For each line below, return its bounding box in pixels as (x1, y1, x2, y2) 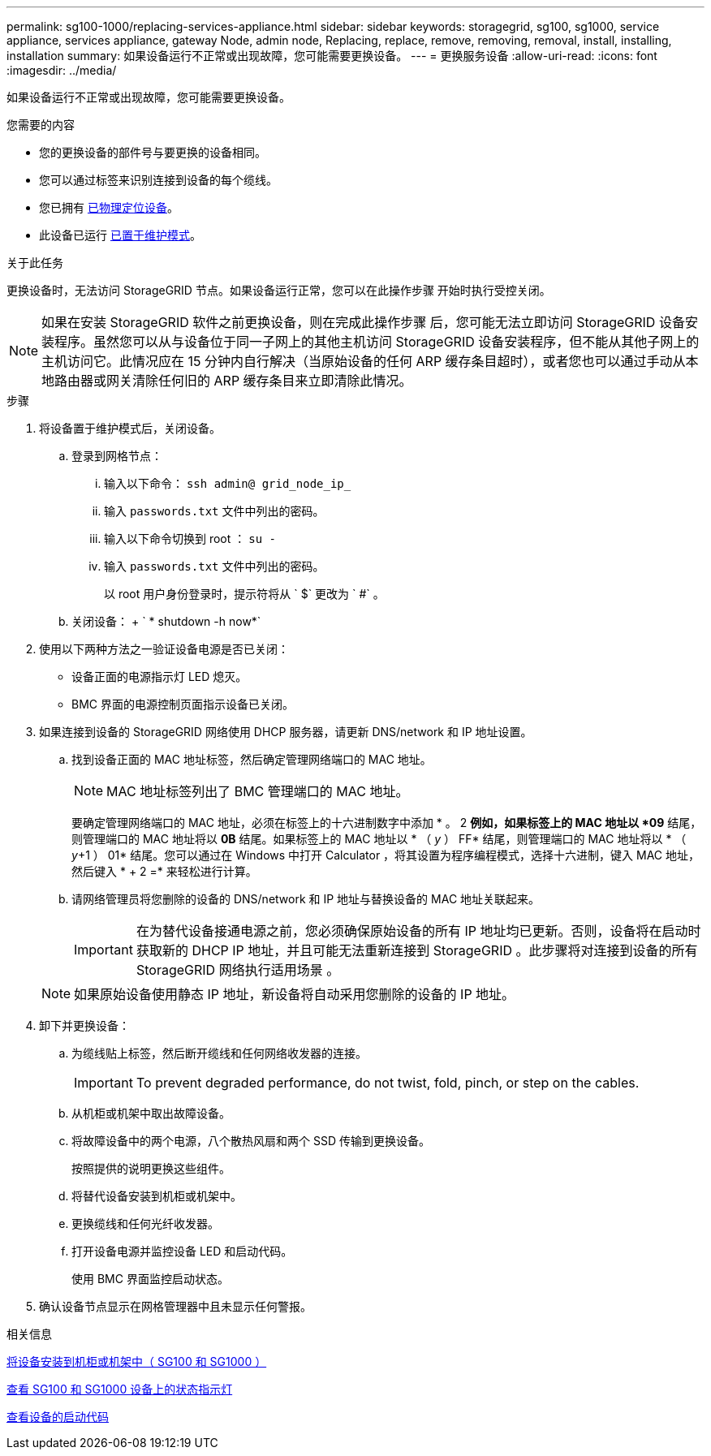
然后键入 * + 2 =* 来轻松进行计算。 (71, 864, 257, 878)
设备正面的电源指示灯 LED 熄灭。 (71, 670, 248, 683)
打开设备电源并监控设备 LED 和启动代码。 (71, 1244, 293, 1258)
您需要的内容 (6, 118, 75, 131)
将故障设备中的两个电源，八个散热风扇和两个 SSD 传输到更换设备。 (71, 1134, 430, 1148)
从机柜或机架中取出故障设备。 (71, 1106, 231, 1120)
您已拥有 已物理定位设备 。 (39, 200, 179, 214)
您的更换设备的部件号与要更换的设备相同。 (39, 145, 266, 159)
